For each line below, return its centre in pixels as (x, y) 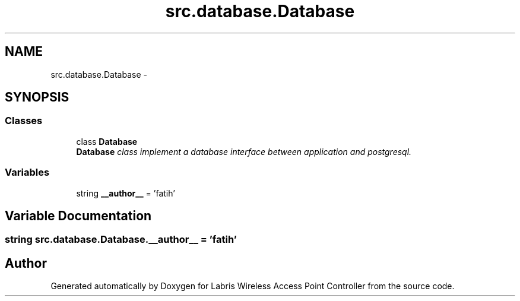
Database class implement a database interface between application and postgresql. (244, 151)
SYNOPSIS (37, 97)
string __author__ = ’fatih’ (126, 193)
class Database (107, 141)
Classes (24, 121)
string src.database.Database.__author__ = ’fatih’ (121, 240)
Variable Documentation (78, 216)
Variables (27, 172)
